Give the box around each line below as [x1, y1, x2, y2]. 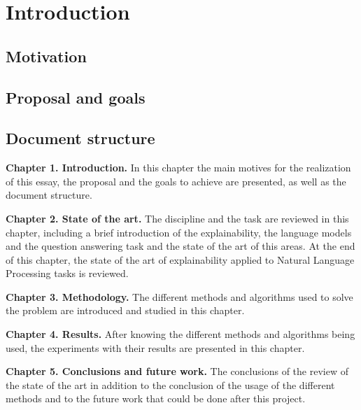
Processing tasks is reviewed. [6, 266, 129, 281]
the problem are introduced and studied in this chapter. [6, 303, 245, 318]
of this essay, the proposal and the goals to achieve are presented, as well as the [6, 174, 346, 188]
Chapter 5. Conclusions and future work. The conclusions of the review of [6, 364, 348, 379]
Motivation [6, 45, 87, 66]
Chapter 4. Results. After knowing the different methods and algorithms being [6, 327, 355, 341]
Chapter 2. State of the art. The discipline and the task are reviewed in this [6, 211, 349, 225]
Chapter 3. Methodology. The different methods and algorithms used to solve [6, 289, 353, 304]
